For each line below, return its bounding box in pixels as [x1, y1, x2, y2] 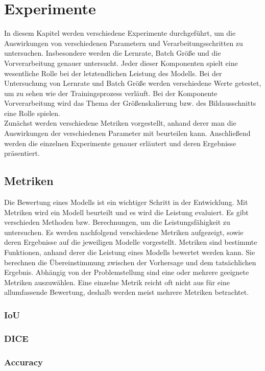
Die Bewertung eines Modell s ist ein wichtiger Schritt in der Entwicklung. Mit [4, 197, 248, 207]
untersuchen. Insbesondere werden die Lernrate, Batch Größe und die [4, 48, 221, 58]
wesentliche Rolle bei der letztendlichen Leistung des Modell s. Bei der [4, 67, 222, 78]
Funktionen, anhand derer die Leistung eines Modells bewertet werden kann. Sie [4, 247, 255, 258]
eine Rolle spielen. [4, 107, 60, 118]
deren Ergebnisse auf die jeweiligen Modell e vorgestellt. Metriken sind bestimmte [4, 237, 257, 247]
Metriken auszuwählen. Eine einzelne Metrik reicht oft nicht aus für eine [4, 276, 230, 287]
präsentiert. [4, 148, 40, 158]
